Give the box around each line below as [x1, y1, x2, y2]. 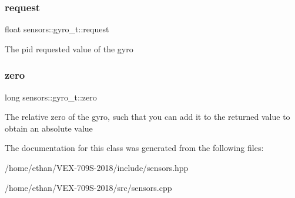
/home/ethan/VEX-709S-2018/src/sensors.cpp [5, 181, 172, 193]
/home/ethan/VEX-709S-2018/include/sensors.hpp [5, 162, 189, 173]
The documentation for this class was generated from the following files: [5, 142, 264, 154]
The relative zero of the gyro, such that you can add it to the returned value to [5, 110, 290, 123]
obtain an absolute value [5, 122, 93, 134]
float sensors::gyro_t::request [5, 23, 109, 35]
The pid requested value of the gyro [5, 42, 133, 55]
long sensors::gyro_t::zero [5, 90, 97, 103]
